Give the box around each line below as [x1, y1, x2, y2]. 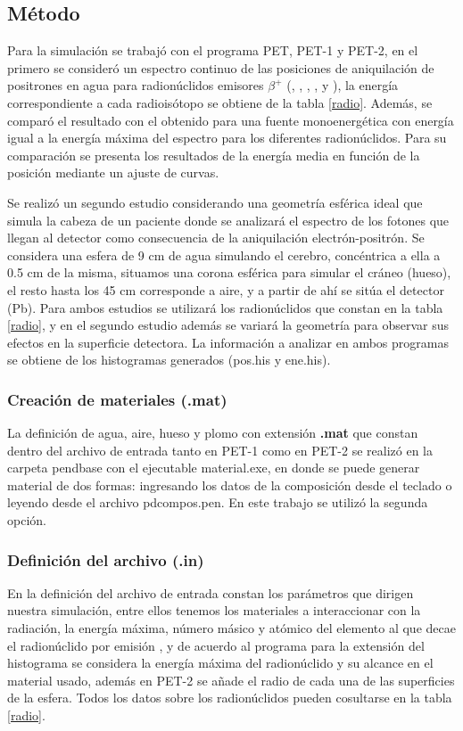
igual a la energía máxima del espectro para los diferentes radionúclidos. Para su [7, 128, 447, 147]
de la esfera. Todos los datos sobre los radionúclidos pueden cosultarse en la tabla [7, 688, 452, 707]
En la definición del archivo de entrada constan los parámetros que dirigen [7, 583, 414, 602]
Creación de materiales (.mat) [7, 388, 227, 410]
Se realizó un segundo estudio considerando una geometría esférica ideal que [7, 193, 423, 211]
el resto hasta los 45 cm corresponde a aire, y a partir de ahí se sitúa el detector [7, 280, 444, 299]
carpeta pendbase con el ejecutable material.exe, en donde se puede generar [7, 458, 420, 477]
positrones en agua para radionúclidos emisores [7, 76, 264, 94]
